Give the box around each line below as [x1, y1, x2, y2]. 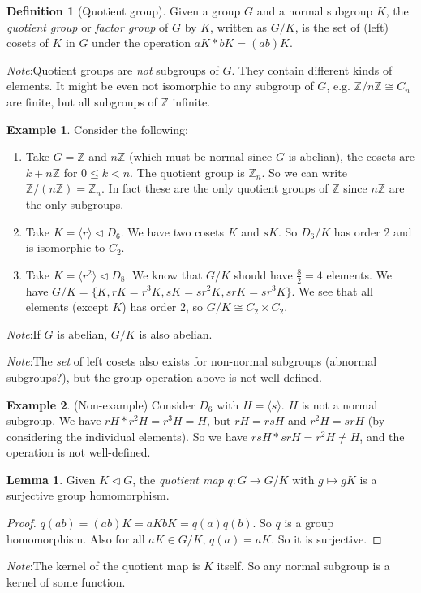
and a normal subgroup [256, 2, 373, 19]
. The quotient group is [130, 163, 245, 180]
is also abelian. [139, 325, 213, 342]
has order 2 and [333, 223, 412, 240]
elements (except [25, 298, 109, 315]
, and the [359, 427, 405, 444]
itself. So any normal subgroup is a [217, 557, 390, 574]
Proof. [6, 514, 37, 531]
